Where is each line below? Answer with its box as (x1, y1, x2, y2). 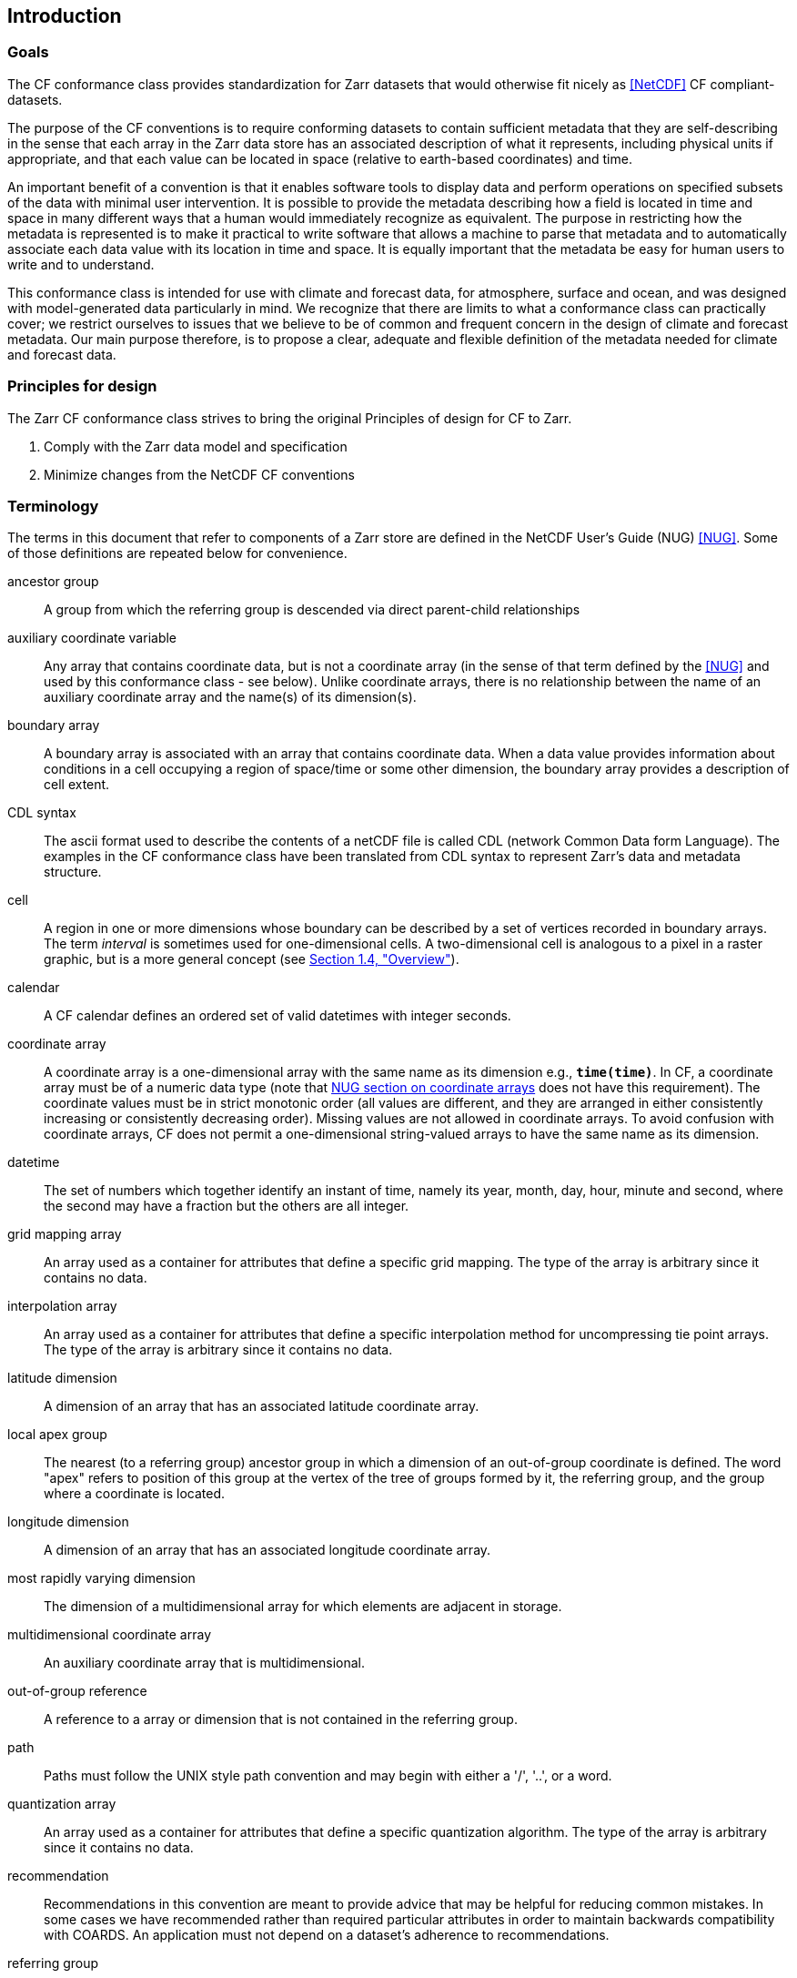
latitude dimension (7, 1370, 117, 1386)
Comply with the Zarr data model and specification (44, 438, 348, 454)
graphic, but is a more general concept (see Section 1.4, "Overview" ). (44, 951, 459, 968)
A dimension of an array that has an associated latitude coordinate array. (44, 1398, 479, 1415)
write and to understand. (7, 256, 155, 272)
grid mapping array (7, 1226, 122, 1243)
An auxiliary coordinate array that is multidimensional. (44, 1655, 365, 1671)
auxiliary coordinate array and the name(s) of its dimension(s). (44, 689, 417, 705)
